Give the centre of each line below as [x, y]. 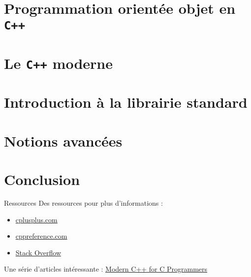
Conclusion [42, 179]
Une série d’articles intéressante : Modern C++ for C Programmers [106, 269]
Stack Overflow [38, 252]
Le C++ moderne [58, 63]
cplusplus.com [36, 219]
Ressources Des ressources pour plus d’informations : [83, 203]
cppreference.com [41, 236]
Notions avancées [63, 140]
